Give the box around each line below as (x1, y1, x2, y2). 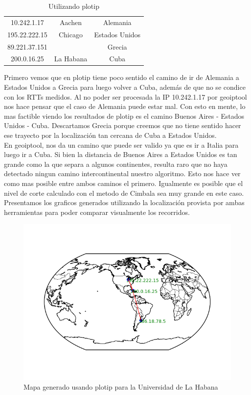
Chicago (58, 29, 83, 39)
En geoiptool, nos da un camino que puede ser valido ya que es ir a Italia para (4, 139, 239, 150)
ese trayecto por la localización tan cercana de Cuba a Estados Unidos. (4, 130, 217, 140)
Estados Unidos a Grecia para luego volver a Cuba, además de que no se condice (4, 82, 246, 92)
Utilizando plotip (48, 1, 99, 11)
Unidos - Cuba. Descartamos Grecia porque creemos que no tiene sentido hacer (4, 120, 241, 131)
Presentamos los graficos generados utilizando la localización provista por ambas (4, 197, 245, 208)
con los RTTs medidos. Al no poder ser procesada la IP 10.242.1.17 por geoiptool (4, 91, 247, 102)
